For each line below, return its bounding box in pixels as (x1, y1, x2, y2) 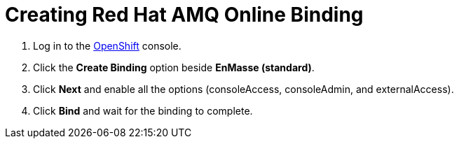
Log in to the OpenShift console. (33, 39, 181, 52)
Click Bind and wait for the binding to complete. (33, 104, 253, 117)
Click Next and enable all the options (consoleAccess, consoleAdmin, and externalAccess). (33, 82, 454, 95)
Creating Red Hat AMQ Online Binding (5, 3, 364, 27)
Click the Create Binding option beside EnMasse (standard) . (33, 61, 315, 73)
